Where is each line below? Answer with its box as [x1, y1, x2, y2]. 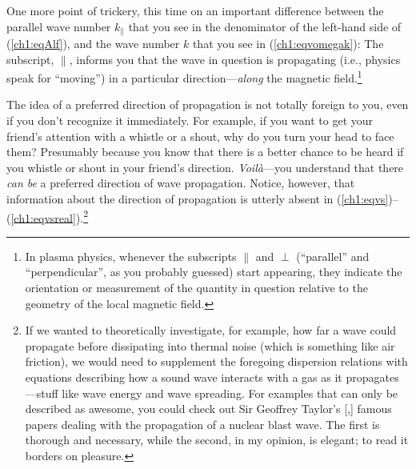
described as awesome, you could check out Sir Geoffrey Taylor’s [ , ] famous [25, 400, 392, 417]
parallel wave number [6, 18, 111, 34]
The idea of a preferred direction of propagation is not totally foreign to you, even [6, 96, 409, 113]
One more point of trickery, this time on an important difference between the [6, 2, 384, 18]
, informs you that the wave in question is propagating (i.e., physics [69, 50, 401, 67]
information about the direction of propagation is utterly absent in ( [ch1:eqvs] [6, 190, 389, 207]
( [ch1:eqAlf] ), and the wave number [6, 35, 180, 52]
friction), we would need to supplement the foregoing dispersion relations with [25, 353, 408, 370]
